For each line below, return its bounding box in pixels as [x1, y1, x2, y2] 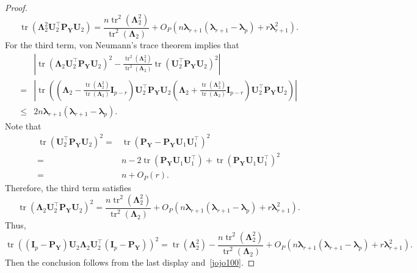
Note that [5, 119, 42, 132]
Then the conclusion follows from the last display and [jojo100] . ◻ [5, 256, 255, 269]
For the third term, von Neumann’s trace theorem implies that [5, 38, 239, 51]
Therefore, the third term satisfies [5, 181, 131, 194]
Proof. [5, 1, 27, 13]
